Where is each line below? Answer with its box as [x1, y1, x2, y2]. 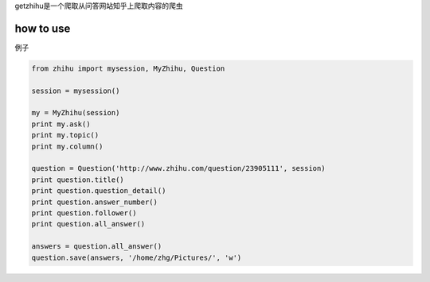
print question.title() [31, 175, 125, 184]
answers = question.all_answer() [31, 242, 162, 251]
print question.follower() [31, 208, 137, 218]
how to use [14, 21, 71, 35]
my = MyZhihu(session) [31, 108, 120, 118]
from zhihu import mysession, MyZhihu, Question [31, 64, 225, 73]
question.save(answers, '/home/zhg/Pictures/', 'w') [31, 253, 242, 262]
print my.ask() [31, 119, 91, 129]
